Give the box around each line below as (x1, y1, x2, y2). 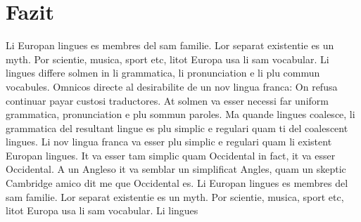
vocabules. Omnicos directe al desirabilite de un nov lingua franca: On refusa (6, 79, 338, 93)
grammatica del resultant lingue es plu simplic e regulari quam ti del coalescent (6, 120, 348, 135)
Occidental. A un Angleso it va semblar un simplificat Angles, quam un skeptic (6, 162, 346, 176)
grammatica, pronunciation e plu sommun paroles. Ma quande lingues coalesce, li (6, 107, 355, 122)
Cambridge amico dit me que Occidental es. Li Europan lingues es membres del (6, 176, 348, 190)
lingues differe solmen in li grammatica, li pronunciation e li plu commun (6, 65, 320, 80)
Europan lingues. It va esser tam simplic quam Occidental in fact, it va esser (6, 148, 336, 162)
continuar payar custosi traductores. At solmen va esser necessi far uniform (6, 93, 329, 107)
